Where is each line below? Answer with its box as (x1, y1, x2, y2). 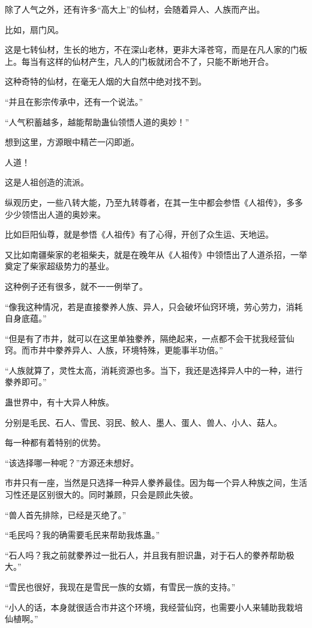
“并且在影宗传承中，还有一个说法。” (5, 95, 143, 107)
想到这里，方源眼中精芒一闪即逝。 (5, 136, 139, 148)
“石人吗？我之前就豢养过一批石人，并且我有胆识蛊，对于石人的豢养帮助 (5, 548, 286, 561)
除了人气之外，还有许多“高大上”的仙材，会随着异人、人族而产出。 (5, 3, 265, 15)
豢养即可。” (5, 375, 47, 388)
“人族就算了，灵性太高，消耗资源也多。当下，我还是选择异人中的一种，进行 (5, 363, 303, 376)
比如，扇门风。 (5, 23, 64, 35)
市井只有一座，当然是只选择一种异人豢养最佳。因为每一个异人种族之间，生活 (5, 476, 307, 489)
